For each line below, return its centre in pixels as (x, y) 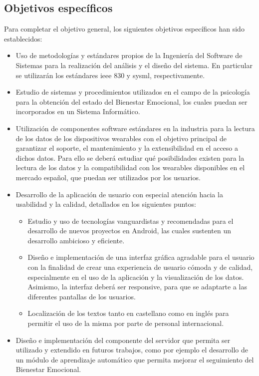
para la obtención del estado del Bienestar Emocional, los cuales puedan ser (131, 101)
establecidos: (23, 38)
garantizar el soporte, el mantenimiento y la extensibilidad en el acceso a (127, 148)
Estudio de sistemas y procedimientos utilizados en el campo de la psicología (133, 92)
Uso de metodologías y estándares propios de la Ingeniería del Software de (129, 55)
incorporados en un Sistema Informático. (78, 111)
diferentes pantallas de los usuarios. (82, 296)
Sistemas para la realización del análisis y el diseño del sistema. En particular (134, 65)
